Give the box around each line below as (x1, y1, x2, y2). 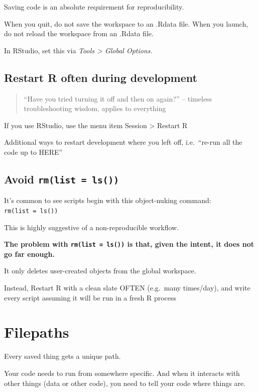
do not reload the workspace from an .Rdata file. (4, 28, 154, 39)
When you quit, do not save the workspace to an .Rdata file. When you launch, (4, 18, 248, 29)
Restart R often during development (4, 69, 197, 85)
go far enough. (4, 248, 55, 259)
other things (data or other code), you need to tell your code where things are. (4, 377, 246, 388)
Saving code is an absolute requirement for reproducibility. (4, 2, 184, 12)
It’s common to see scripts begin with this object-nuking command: (4, 195, 211, 206)
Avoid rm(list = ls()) (4, 171, 119, 186)
